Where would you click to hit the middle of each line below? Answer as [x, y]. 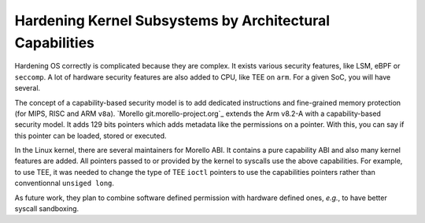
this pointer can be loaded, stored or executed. [91, 136]
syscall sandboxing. [47, 209]
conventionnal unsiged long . [64, 183]
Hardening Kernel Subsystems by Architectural [172, 20]
